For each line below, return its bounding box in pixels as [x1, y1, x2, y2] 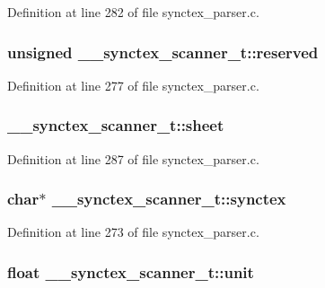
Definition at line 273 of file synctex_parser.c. [7, 223, 259, 241]
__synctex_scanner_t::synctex [51, 188, 286, 210]
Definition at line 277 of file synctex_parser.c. [7, 75, 259, 94]
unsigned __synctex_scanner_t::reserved [7, 40, 319, 63]
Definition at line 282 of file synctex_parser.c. [7, 3, 259, 21]
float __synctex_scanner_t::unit [7, 260, 254, 283]
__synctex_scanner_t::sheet [7, 114, 224, 136]
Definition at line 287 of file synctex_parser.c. [7, 149, 259, 168]
